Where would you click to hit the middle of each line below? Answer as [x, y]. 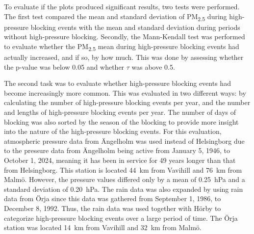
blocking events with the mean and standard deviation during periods [135, 27]
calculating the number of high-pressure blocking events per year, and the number [127, 102]
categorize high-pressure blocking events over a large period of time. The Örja [121, 218]
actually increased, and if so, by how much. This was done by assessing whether [124, 57]
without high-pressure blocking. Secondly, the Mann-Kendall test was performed [125, 37]
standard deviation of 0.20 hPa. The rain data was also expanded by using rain [124, 189]
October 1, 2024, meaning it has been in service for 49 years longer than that [120, 160]
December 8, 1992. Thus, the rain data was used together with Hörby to [113, 208]
